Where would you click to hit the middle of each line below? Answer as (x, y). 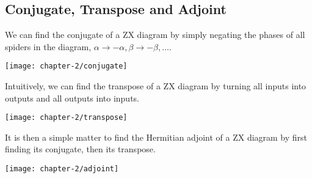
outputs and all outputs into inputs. (72, 98)
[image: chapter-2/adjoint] (62, 169)
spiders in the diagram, (48, 46)
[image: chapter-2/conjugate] (66, 66)
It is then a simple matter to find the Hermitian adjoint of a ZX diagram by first (156, 137)
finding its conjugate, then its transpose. (80, 149)
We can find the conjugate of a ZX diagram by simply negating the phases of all (155, 35)
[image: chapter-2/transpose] (66, 118)
